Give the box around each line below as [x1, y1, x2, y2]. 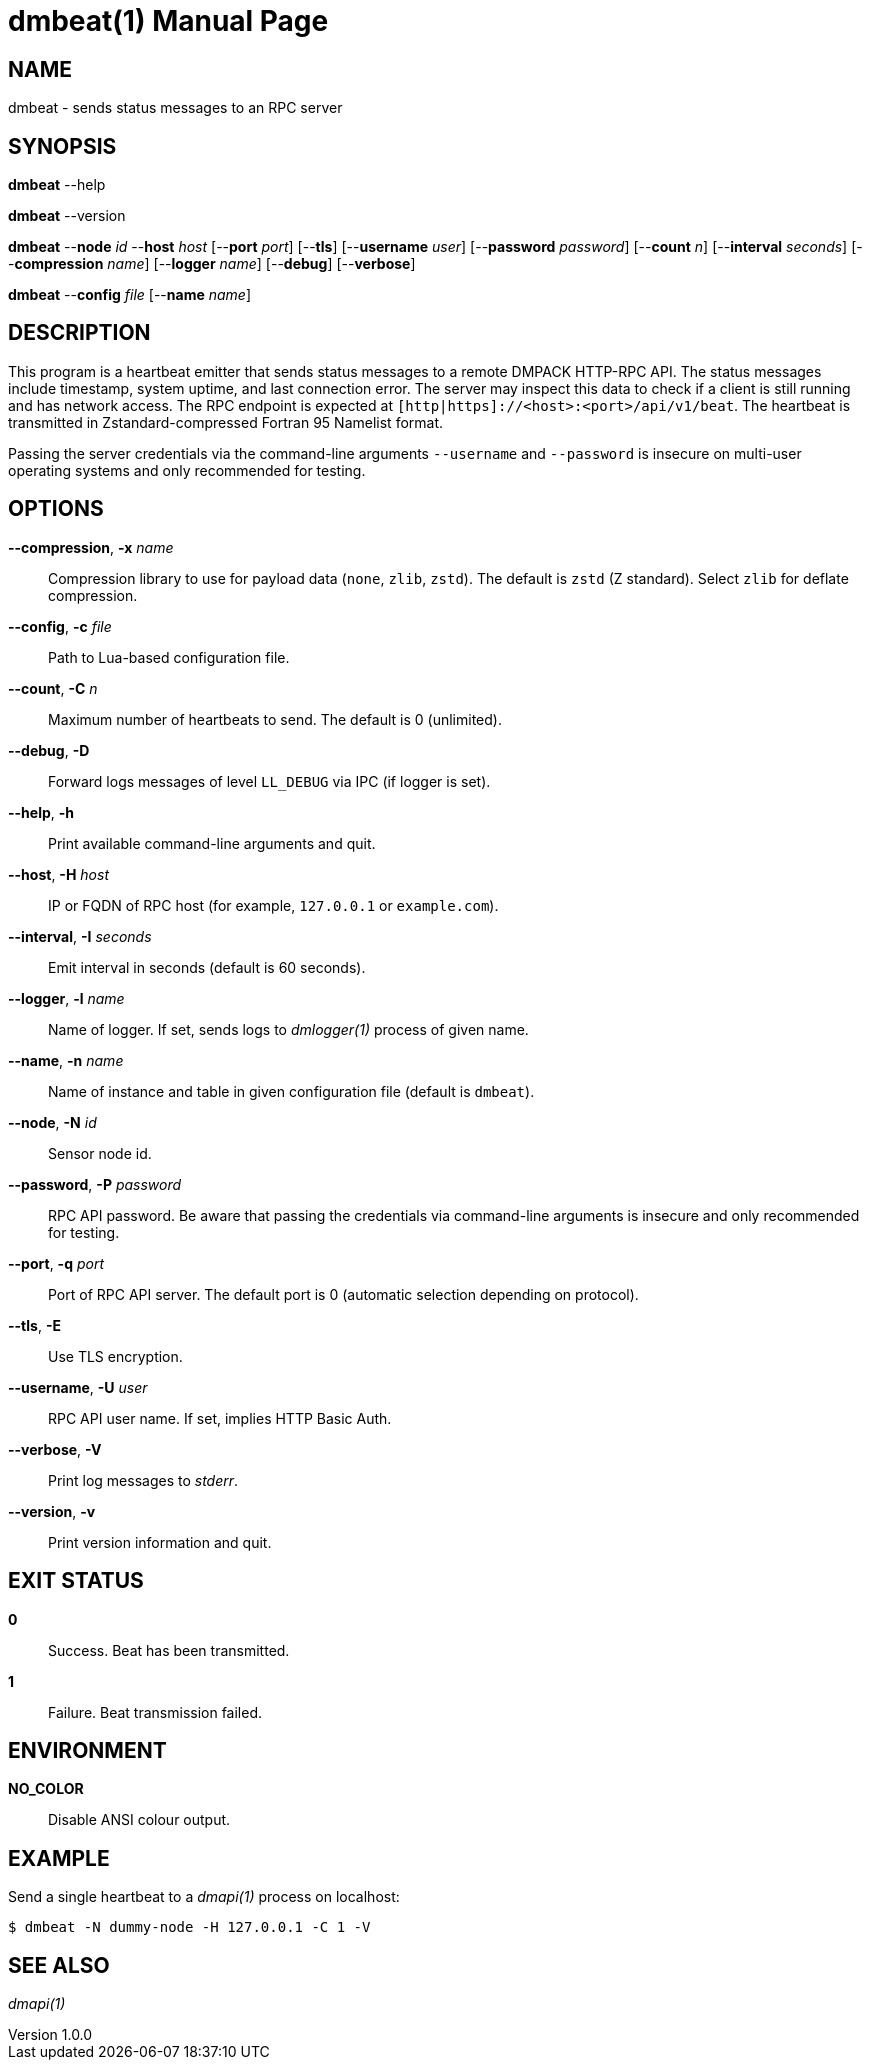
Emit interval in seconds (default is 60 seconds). [48, 958, 366, 976]
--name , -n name [8, 1051, 124, 1069]
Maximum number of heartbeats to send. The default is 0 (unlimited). [48, 710, 502, 728]
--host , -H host [8, 865, 109, 883]
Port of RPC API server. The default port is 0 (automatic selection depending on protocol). [48, 1285, 639, 1303]
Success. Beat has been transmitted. [48, 1641, 290, 1659]
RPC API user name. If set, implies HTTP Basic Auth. [48, 1409, 392, 1427]
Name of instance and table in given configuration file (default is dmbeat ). [48, 1082, 535, 1100]
